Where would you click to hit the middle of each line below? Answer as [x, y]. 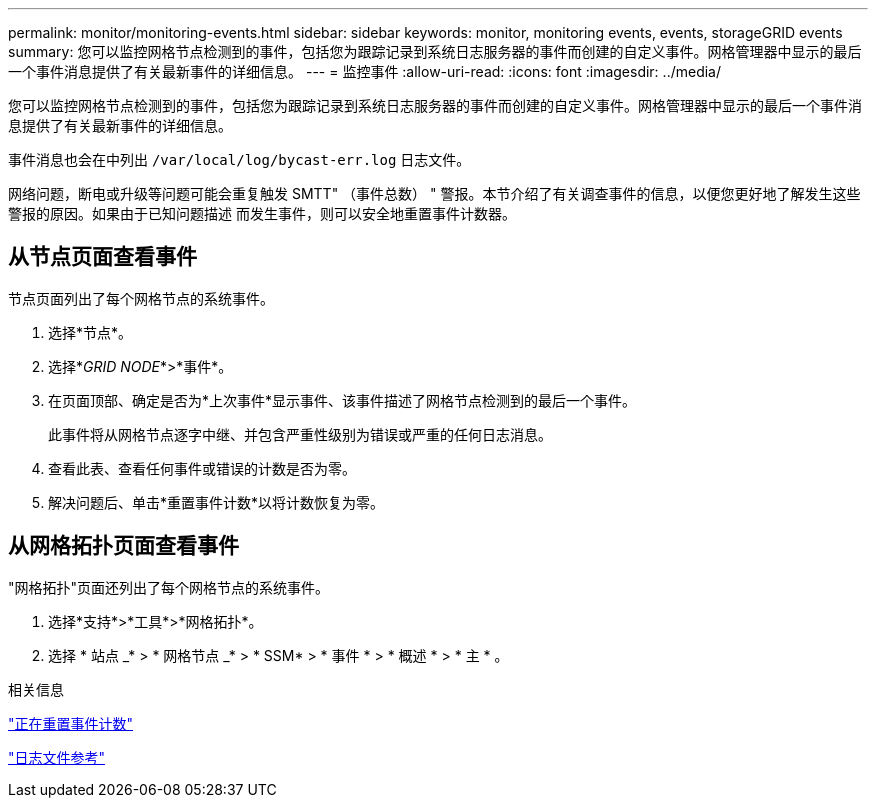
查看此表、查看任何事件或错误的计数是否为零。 [202, 468]
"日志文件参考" [57, 757]
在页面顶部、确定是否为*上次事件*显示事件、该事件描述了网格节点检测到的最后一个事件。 [342, 400]
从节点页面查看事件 [102, 257]
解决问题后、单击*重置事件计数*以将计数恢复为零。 [216, 502]
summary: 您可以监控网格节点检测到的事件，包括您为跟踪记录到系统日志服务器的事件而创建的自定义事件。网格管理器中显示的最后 [435, 51]
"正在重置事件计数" [71, 723]
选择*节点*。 [90, 332]
